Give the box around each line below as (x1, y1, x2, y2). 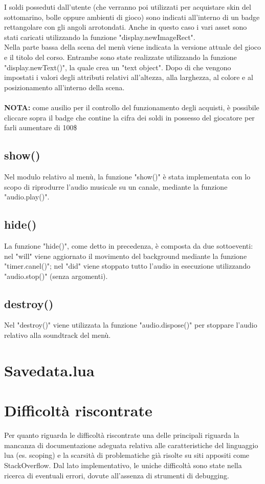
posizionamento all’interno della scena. (4, 82, 125, 92)
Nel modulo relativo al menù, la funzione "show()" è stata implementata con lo (4, 171, 251, 181)
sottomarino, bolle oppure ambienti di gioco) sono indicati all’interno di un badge (4, 11, 260, 22)
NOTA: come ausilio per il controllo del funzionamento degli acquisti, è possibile (4, 102, 259, 112)
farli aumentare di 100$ (4, 122, 77, 133)
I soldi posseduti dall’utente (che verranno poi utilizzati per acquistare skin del (4, 2, 251, 12)
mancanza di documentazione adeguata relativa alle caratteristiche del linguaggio (4, 439, 258, 450)
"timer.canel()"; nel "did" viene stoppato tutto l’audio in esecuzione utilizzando (4, 260, 251, 271)
